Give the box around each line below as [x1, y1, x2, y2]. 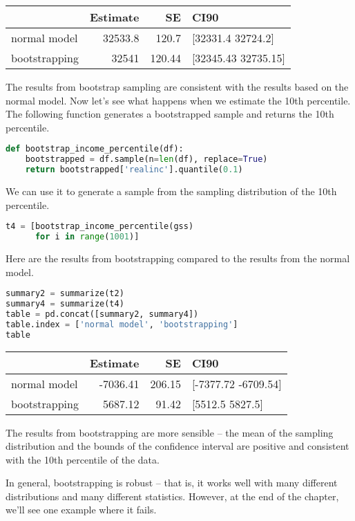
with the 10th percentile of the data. [6, 452, 160, 466]
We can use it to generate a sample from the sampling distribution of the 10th [6, 184, 337, 198]
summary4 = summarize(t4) [6, 299, 124, 309]
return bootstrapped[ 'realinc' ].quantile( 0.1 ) [25, 165, 243, 175]
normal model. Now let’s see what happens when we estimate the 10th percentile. [6, 93, 351, 107]
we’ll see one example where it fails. [6, 502, 157, 517]
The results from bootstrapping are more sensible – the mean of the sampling [6, 425, 334, 439]
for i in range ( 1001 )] [35, 232, 140, 242]
